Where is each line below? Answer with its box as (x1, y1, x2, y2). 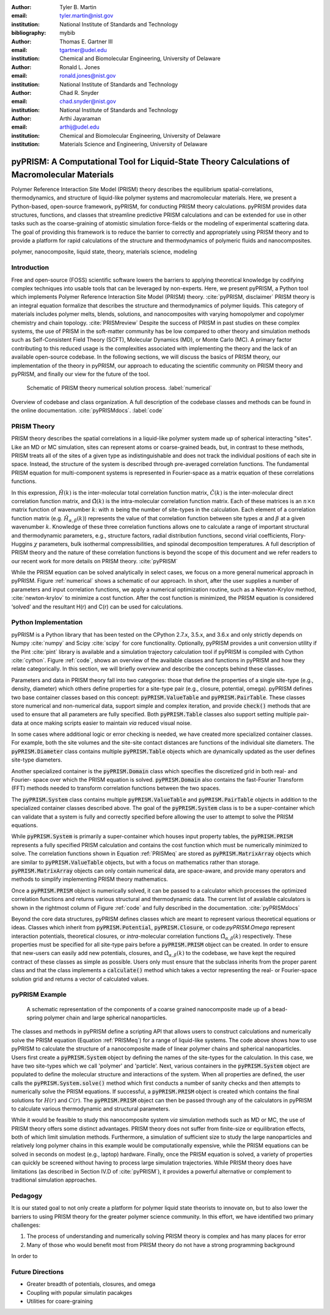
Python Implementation (11, 618, 83, 627)
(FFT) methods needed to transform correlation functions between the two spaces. (11, 784, 221, 792)
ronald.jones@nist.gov (59, 72, 116, 80)
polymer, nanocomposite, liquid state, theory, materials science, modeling (11, 248, 197, 255)
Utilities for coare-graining (26, 1298, 93, 1305)
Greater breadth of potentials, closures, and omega (26, 1280, 156, 1288)
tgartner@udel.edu (59, 46, 107, 53)
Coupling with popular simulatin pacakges (26, 1289, 133, 1296)
